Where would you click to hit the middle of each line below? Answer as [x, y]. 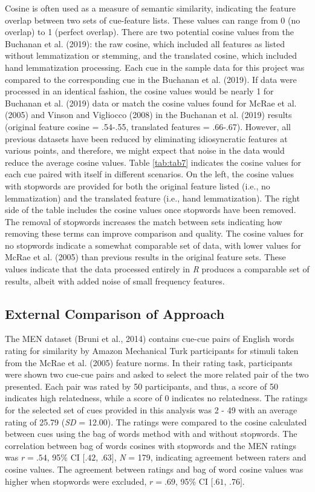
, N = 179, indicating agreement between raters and [210, 457]
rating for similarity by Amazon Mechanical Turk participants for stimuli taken [152, 351]
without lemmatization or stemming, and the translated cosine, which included [151, 55]
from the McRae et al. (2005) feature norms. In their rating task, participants [149, 362]
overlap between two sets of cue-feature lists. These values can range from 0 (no [153, 20]
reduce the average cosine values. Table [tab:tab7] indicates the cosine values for [153, 162]
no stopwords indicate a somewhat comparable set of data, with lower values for [153, 245]
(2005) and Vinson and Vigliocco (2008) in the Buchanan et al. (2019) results [148, 115]
